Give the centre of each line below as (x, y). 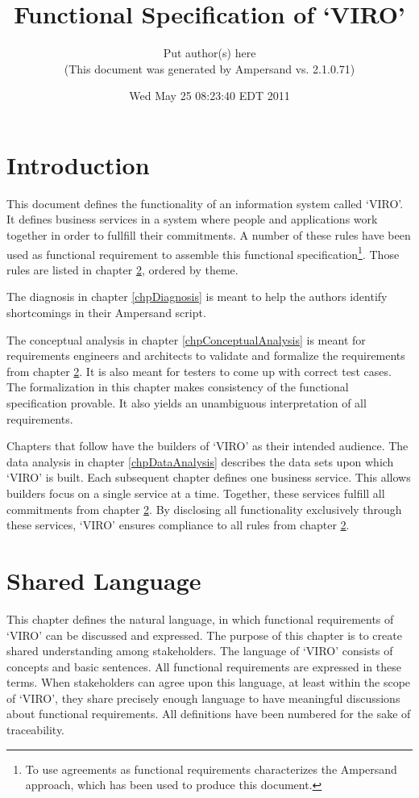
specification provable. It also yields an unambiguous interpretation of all (187, 403)
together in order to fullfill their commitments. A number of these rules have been (209, 235)
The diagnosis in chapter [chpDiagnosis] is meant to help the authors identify (197, 297)
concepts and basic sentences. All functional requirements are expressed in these (204, 666)
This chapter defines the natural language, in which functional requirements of (200, 618)
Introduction (78, 164)
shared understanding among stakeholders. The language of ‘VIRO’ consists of (200, 651)
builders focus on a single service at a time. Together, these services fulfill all (196, 493)
